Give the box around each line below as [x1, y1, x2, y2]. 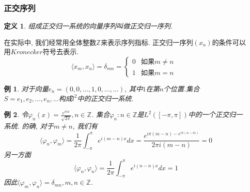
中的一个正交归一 [188, 109, 243, 119]
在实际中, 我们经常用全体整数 [4, 37, 96, 47]
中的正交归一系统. [77, 93, 134, 103]
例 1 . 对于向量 [4, 84, 48, 93]
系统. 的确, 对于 [4, 120, 54, 131]
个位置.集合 [163, 84, 200, 93]
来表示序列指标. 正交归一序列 [100, 37, 193, 47]
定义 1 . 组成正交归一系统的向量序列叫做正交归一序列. [4, 21, 173, 31]
